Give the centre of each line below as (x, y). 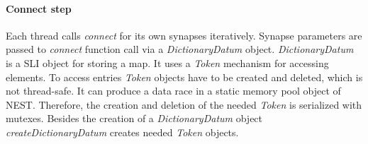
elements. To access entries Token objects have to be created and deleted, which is (184, 77)
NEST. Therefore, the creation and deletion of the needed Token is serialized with (184, 104)
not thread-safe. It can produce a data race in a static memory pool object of (173, 91)
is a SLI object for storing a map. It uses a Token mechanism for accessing (167, 62)
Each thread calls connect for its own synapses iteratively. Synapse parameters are (184, 35)
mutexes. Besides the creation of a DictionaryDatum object (134, 118)
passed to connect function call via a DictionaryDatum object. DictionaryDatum (180, 49)
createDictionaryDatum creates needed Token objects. (122, 132)
